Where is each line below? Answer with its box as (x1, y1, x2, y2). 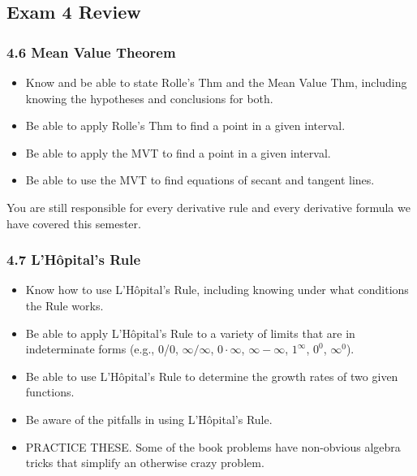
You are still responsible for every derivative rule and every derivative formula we (6, 198, 411, 215)
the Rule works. (25, 296, 104, 314)
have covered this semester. (6, 214, 141, 232)
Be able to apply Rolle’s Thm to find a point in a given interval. (25, 117, 346, 134)
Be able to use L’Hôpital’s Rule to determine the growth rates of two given (25, 367, 398, 384)
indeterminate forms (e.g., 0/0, (25, 340, 178, 357)
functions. (25, 383, 75, 400)
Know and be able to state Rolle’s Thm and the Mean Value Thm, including (25, 74, 407, 90)
